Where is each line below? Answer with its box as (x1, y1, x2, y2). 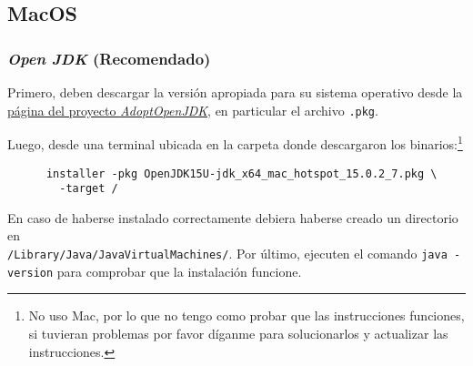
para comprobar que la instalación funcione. (56, 261, 302, 280)
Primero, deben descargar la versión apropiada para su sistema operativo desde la (7, 83, 463, 101)
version (7, 266, 54, 280)
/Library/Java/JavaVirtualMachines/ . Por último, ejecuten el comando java (7, 244, 448, 262)
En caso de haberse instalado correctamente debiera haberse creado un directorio (7, 208, 458, 227)
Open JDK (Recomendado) (7, 46, 211, 69)
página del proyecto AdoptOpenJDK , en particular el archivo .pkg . (7, 100, 378, 119)
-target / (59, 182, 118, 196)
